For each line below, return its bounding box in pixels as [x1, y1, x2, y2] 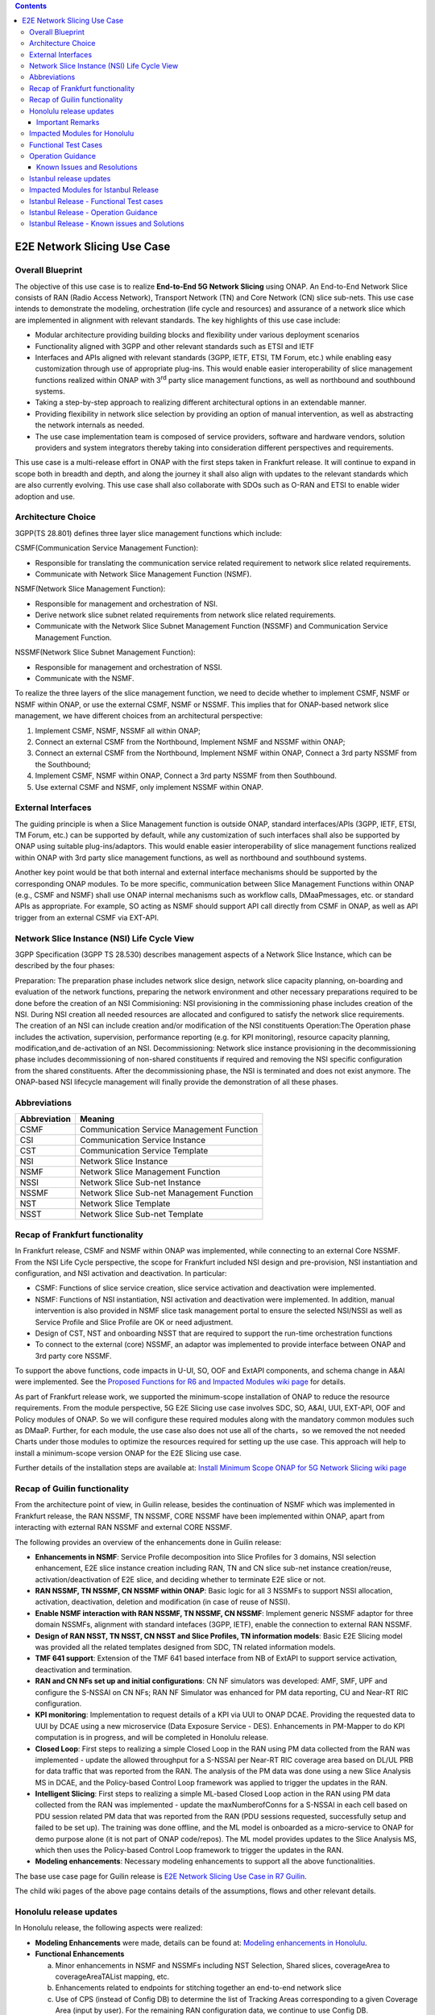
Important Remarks [36, 117, 100, 127]
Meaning [79, 1113, 115, 1124]
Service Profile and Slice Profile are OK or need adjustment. [35, 1317, 234, 1327]
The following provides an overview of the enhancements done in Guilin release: [14, 1537, 282, 1547]
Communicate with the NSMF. [35, 674, 135, 683]
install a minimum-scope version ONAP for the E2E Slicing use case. [14, 1448, 242, 1458]
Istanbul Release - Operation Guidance [29, 208, 158, 218]
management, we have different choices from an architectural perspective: [14, 711, 263, 721]
